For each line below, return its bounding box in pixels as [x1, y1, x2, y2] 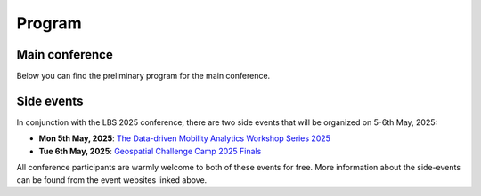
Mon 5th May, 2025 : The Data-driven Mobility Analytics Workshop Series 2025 [38, 133, 331, 144]
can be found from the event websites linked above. [16, 174, 208, 185]
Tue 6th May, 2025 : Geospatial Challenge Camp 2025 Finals [38, 145, 262, 156]
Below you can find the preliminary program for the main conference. [16, 71, 271, 82]
